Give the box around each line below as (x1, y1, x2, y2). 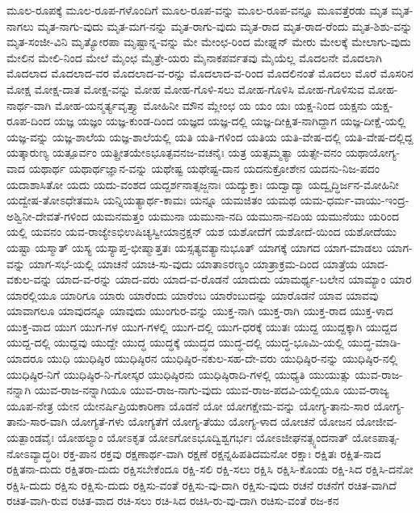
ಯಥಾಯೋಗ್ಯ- (345, 144, 401, 161)
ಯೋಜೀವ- (355, 413, 397, 430)
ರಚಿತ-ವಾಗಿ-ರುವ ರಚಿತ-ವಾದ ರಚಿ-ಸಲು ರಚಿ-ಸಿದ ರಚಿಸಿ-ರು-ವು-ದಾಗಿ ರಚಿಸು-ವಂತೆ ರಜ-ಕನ (6, 492, 339, 509)
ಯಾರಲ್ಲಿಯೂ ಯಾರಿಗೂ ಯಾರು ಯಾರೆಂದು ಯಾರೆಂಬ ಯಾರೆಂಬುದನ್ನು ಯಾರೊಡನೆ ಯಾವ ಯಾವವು (6, 286, 379, 303)
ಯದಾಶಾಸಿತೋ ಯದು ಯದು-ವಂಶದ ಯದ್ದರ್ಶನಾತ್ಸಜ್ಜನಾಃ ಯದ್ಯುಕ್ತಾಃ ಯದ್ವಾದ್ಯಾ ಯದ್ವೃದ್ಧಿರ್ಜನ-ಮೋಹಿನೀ (6, 175, 399, 192)
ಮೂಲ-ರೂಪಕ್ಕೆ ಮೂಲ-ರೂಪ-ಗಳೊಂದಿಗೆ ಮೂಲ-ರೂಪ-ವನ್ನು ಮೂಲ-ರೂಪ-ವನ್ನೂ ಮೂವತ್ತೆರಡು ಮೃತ (6, 2, 388, 18)
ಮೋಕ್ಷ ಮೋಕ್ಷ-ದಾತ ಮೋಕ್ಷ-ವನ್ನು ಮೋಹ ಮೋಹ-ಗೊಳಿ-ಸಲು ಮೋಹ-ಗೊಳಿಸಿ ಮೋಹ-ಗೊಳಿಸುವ (6, 80, 364, 97)
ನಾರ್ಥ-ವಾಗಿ (6, 96, 52, 113)
